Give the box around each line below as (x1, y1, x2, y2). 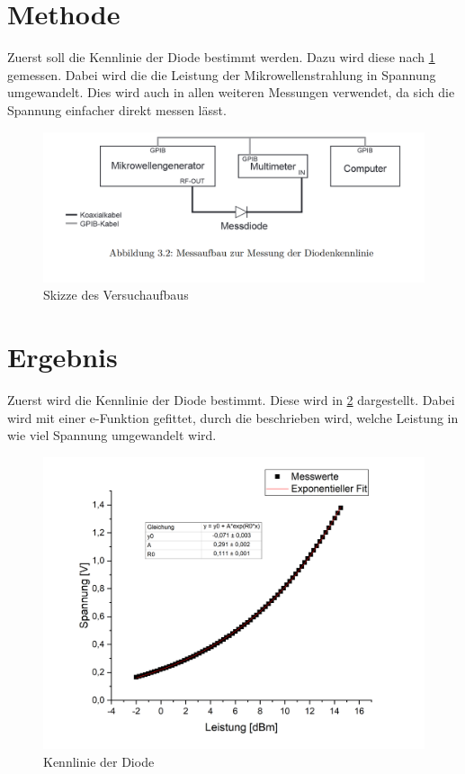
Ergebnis (7, 338, 118, 375)
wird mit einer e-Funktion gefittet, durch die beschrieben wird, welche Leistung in (7, 408, 459, 427)
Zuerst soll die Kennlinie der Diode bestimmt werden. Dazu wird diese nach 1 (7, 48, 435, 67)
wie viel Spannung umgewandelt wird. (7, 426, 217, 445)
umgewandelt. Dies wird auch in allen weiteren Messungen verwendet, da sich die (7, 83, 455, 102)
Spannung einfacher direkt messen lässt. (7, 100, 227, 119)
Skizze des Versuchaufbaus (43, 285, 189, 304)
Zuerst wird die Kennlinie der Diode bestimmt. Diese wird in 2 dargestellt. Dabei (7, 391, 455, 409)
